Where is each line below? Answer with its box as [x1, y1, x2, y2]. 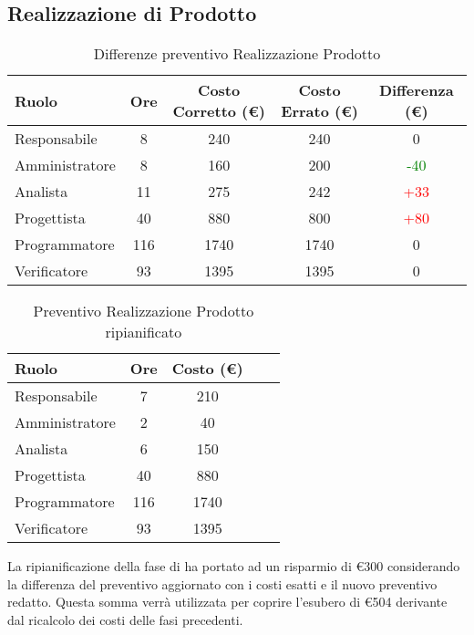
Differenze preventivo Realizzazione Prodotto [93, 43, 381, 65]
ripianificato [105, 321, 182, 343]
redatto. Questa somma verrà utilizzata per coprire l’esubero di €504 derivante [7, 592, 448, 611]
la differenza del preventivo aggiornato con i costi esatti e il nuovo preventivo [7, 574, 438, 593]
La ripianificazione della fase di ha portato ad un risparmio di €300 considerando [7, 557, 460, 576]
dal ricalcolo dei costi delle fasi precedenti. [7, 609, 243, 629]
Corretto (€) [172, 100, 265, 122]
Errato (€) [281, 100, 358, 122]
